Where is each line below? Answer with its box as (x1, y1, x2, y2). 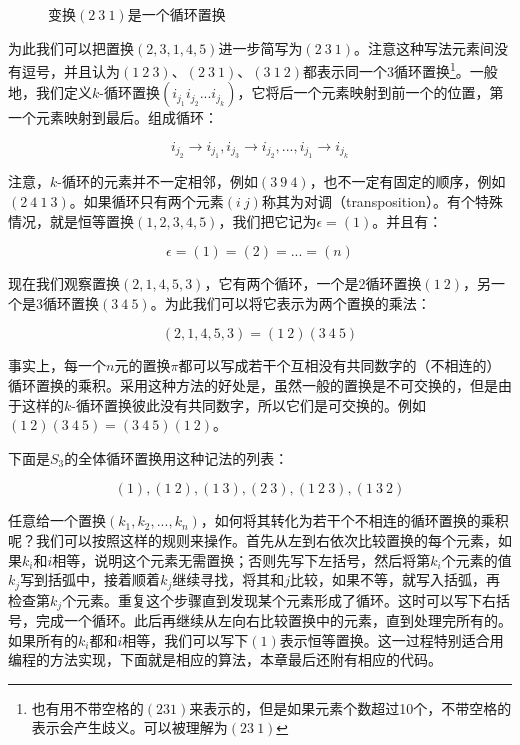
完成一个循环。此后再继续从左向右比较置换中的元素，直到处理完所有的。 (35, 610, 512, 631)
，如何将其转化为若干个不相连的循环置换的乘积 (200, 510, 509, 531)
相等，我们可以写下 (122, 629, 249, 650)
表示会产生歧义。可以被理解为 (31, 717, 228, 738)
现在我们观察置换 (8, 273, 120, 294)
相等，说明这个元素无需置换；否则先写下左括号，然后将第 (52, 549, 431, 570)
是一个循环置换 (127, 4, 226, 24)
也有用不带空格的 (31, 697, 144, 718)
